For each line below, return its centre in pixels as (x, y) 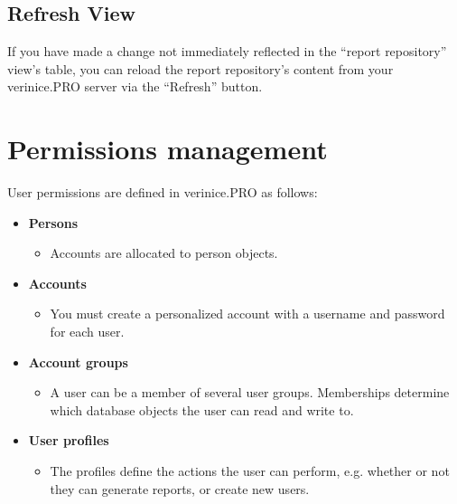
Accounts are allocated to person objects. (164, 253)
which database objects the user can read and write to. (202, 409)
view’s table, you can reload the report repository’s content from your (201, 68)
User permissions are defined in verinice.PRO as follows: (163, 192)
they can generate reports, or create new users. (180, 488)
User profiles (69, 440)
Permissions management (168, 149)
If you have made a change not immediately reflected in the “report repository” (227, 51)
